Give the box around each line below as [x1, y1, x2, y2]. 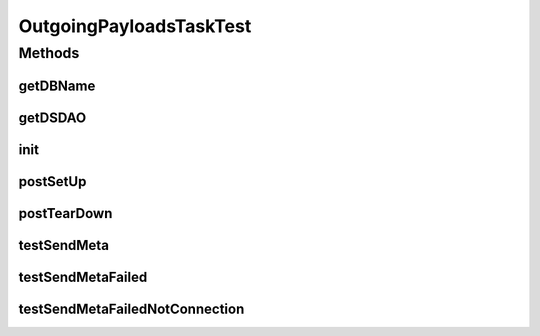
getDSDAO [18, 109, 87, 126]
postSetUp [18, 173, 87, 190]
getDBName [18, 77, 96, 94]
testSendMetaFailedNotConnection [18, 300, 245, 317]
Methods [18, 44, 80, 62]
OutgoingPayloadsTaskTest [18, 15, 252, 37]
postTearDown [18, 205, 113, 222]
